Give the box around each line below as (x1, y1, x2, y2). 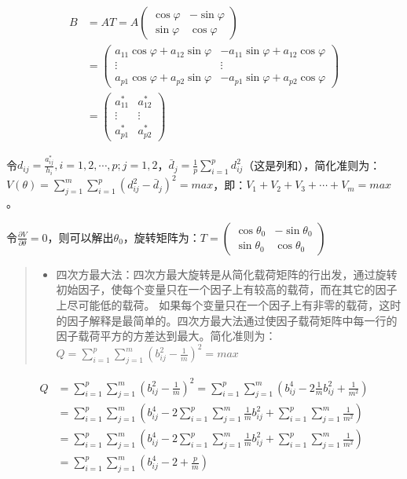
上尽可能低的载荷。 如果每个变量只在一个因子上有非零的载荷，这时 (56, 296, 401, 313)
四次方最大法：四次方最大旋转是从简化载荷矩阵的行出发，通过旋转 (56, 265, 398, 282)
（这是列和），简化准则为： (243, 156, 381, 173)
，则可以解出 (47, 229, 114, 245)
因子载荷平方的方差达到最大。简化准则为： (56, 327, 277, 344)
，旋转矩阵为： (123, 229, 200, 245)
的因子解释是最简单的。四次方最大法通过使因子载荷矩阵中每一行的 (56, 312, 398, 328)
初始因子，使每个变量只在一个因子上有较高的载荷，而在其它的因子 (56, 281, 398, 298)
